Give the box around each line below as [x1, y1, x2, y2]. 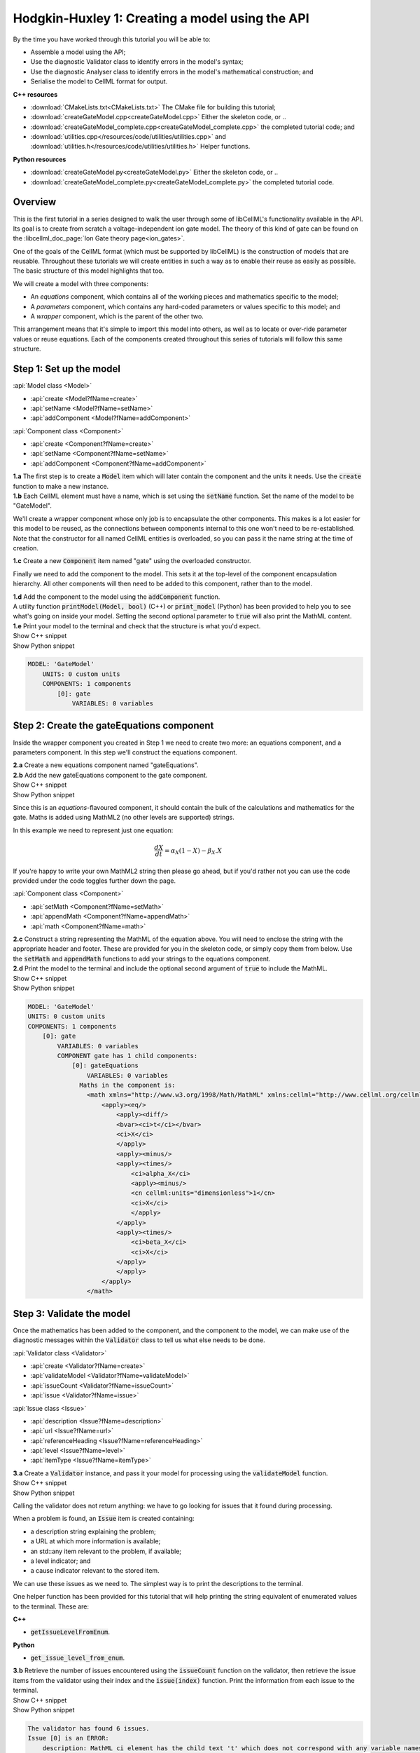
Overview [13, 196, 57, 208]
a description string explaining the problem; [30, 1527, 157, 1536]
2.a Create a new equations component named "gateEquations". [13, 761, 199, 769]
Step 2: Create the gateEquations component [13, 719, 214, 732]
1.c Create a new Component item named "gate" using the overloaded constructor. [13, 557, 251, 565]
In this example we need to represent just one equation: [13, 826, 174, 834]
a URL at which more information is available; [30, 1537, 161, 1545]
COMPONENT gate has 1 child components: [57, 1052, 198, 1060]
